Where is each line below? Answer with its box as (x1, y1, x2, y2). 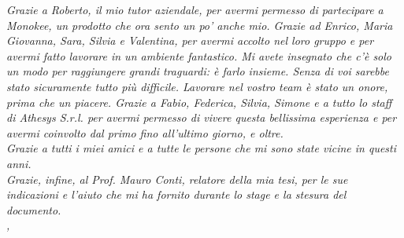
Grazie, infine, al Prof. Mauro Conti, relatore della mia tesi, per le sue (6, 170, 348, 187)
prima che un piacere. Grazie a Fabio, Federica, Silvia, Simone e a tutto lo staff (6, 93, 392, 110)
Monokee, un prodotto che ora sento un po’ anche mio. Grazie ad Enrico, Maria (6, 16, 393, 33)
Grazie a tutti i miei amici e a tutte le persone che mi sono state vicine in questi (6, 140, 397, 156)
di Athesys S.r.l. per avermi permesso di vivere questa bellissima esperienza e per (6, 109, 397, 126)
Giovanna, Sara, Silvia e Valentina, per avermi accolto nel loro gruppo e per (6, 32, 374, 49)
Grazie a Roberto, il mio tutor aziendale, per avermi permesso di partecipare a (6, 2, 384, 17)
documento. (6, 201, 61, 218)
